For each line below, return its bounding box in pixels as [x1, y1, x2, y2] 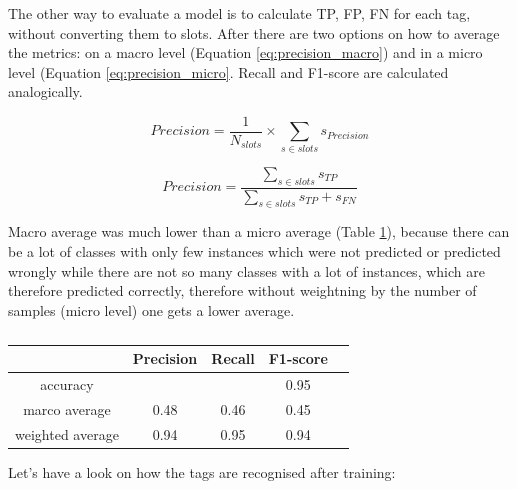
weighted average [15, 423, 119, 444]
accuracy [40, 374, 94, 395]
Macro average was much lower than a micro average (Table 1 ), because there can [8, 221, 510, 242]
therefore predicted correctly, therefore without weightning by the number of [8, 280, 477, 301]
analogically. [8, 81, 83, 102]
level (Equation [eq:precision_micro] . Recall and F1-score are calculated [8, 61, 449, 82]
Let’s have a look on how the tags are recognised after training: [8, 461, 396, 482]
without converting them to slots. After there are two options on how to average [8, 22, 500, 43]
